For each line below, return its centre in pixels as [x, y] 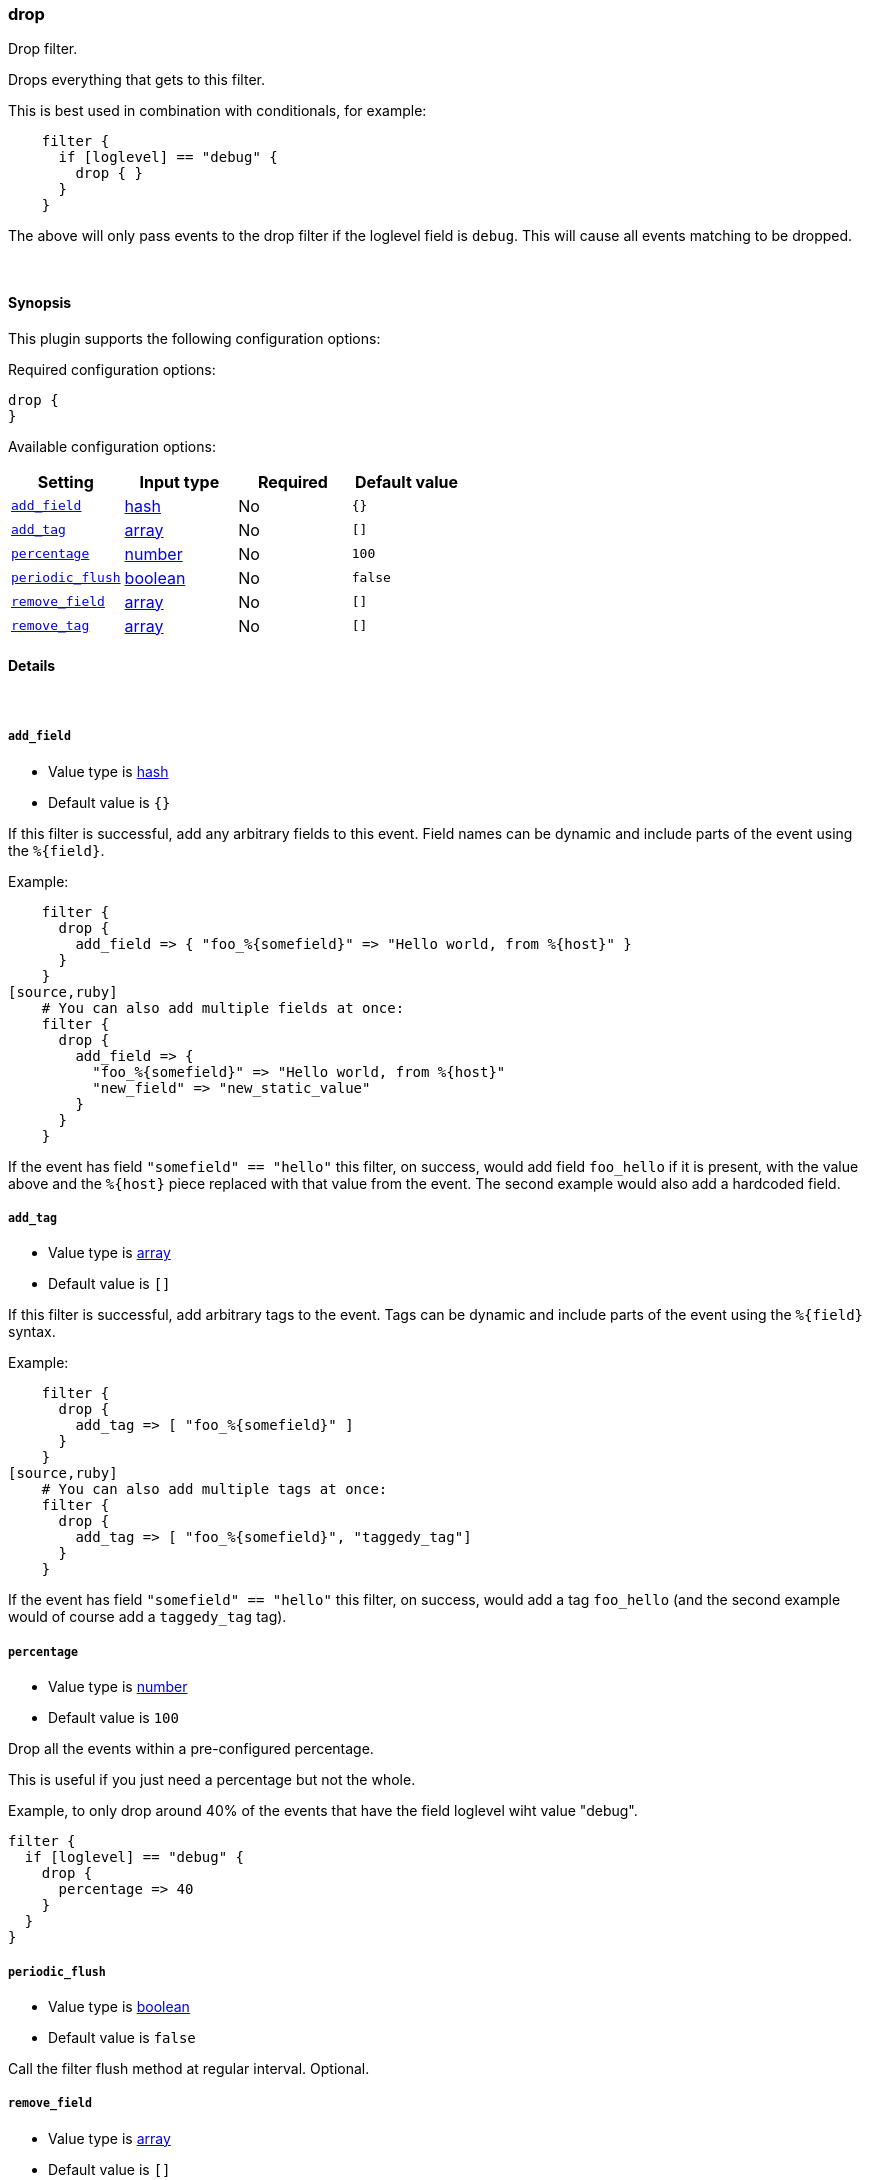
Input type [179, 481]
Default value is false [122, 2037]
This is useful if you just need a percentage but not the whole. [212, 1780]
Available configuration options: [112, 446]
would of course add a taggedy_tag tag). [147, 1617]
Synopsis [40, 302]
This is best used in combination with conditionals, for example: [217, 111]
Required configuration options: [112, 369]
